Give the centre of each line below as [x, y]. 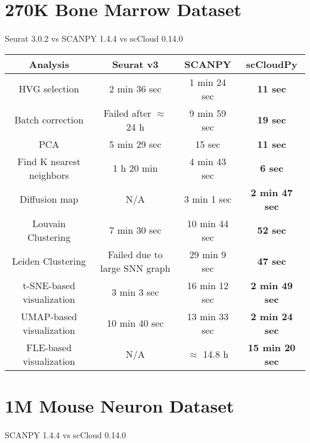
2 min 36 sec [135, 89]
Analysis [49, 64]
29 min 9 [208, 254]
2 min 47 [272, 192]
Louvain [49, 223]
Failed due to [135, 254]
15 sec [208, 144]
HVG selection [49, 89]
